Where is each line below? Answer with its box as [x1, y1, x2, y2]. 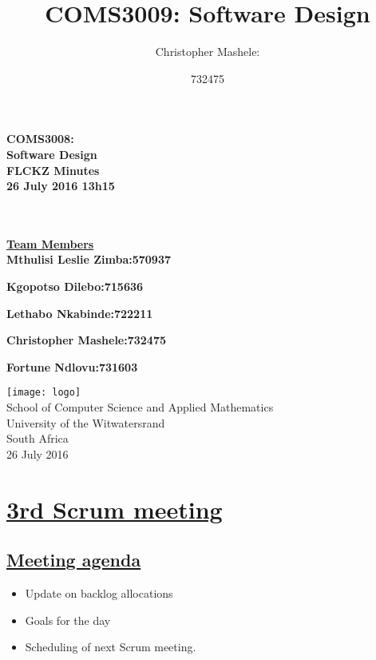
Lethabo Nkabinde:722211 [6, 304, 153, 321]
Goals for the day [25, 611, 111, 628]
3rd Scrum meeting [6, 492, 223, 525]
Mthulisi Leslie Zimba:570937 [6, 251, 172, 268]
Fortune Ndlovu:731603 [6, 358, 138, 375]
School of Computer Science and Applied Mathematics [6, 399, 274, 415]
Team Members [6, 235, 94, 252]
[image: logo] [6, 387, 81, 399]
